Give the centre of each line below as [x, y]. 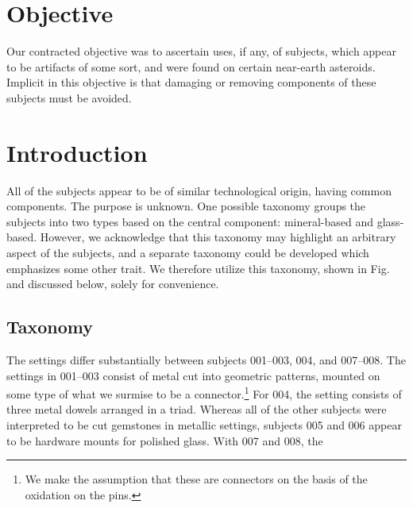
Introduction [77, 152]
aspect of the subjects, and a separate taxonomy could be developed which [188, 252]
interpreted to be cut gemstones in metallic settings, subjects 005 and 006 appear [204, 425]
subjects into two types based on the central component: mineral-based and [190, 221]
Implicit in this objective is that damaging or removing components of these [191, 82]
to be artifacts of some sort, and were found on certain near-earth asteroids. [191, 66]
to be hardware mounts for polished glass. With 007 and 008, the [165, 440]
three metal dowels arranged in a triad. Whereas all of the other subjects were [197, 409]
